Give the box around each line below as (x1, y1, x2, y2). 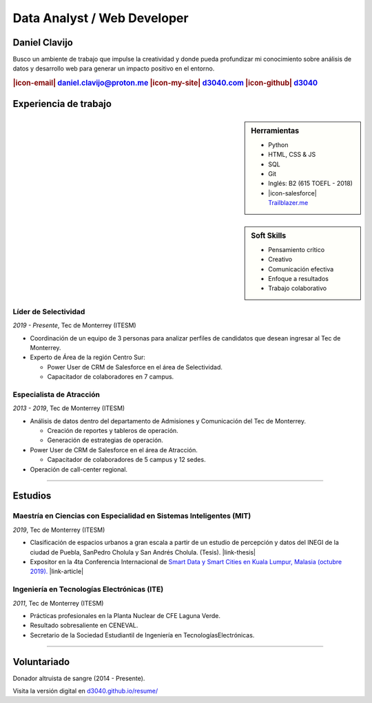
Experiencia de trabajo (12, 97, 112, 110)
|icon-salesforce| (268, 189, 317, 197)
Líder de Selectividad (12, 307, 85, 316)
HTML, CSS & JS (268, 151, 316, 159)
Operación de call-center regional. (30, 465, 127, 473)
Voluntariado (12, 656, 70, 668)
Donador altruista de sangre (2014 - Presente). (12, 674, 145, 682)
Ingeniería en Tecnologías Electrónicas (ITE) (12, 584, 164, 594)
